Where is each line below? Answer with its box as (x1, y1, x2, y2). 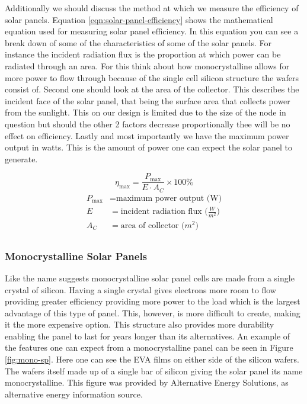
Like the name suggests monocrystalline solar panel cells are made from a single (5, 271, 295, 284)
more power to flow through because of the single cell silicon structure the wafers (5, 71, 299, 84)
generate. (5, 152, 38, 165)
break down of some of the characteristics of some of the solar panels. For (5, 36, 271, 49)
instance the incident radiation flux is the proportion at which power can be (5, 48, 281, 60)
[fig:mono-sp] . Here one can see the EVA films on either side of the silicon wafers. (5, 353, 299, 365)
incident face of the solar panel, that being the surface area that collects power (5, 94, 290, 107)
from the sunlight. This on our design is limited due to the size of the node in (5, 106, 286, 118)
